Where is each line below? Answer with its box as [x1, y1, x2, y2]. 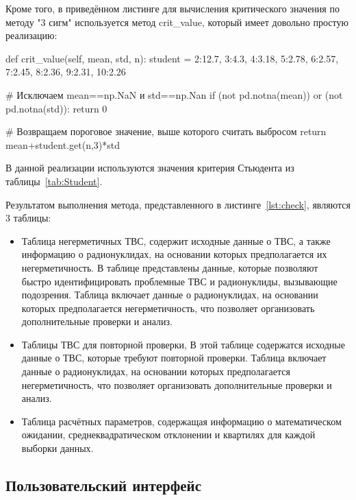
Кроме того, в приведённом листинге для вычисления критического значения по [5, 1, 340, 15]
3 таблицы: [5, 211, 51, 225]
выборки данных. [21, 441, 94, 455]
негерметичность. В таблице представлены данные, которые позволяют [21, 260, 318, 274]
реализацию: [5, 28, 58, 43]
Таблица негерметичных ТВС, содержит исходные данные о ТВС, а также [21, 233, 331, 248]
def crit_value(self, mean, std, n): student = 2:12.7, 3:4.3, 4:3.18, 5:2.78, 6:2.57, [5, 51, 339, 65]
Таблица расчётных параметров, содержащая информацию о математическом [21, 414, 342, 428]
